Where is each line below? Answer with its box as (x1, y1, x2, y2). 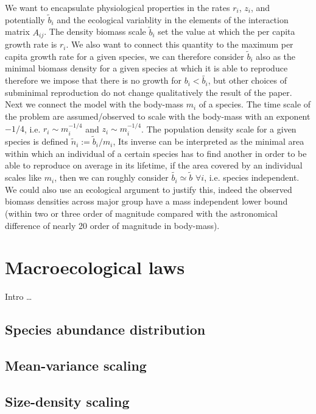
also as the (256, 49, 296, 62)
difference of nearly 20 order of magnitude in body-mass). (5, 219, 220, 231)
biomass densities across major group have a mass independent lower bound (5, 195, 288, 208)
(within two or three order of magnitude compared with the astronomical (5, 206, 278, 219)
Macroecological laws (5, 255, 185, 280)
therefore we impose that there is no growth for (5, 74, 182, 87)
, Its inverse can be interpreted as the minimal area (113, 135, 304, 148)
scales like (5, 171, 42, 184)
